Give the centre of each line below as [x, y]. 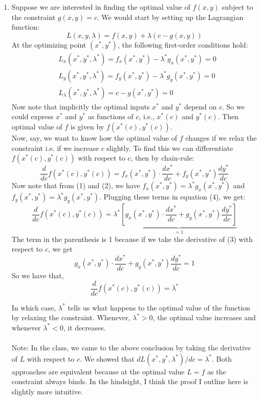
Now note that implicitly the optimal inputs [81, 106]
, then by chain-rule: [162, 158]
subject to [237, 7]
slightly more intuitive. [47, 391]
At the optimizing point [49, 44]
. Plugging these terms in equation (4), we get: [172, 197]
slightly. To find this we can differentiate [170, 148]
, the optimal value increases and [204, 317]
